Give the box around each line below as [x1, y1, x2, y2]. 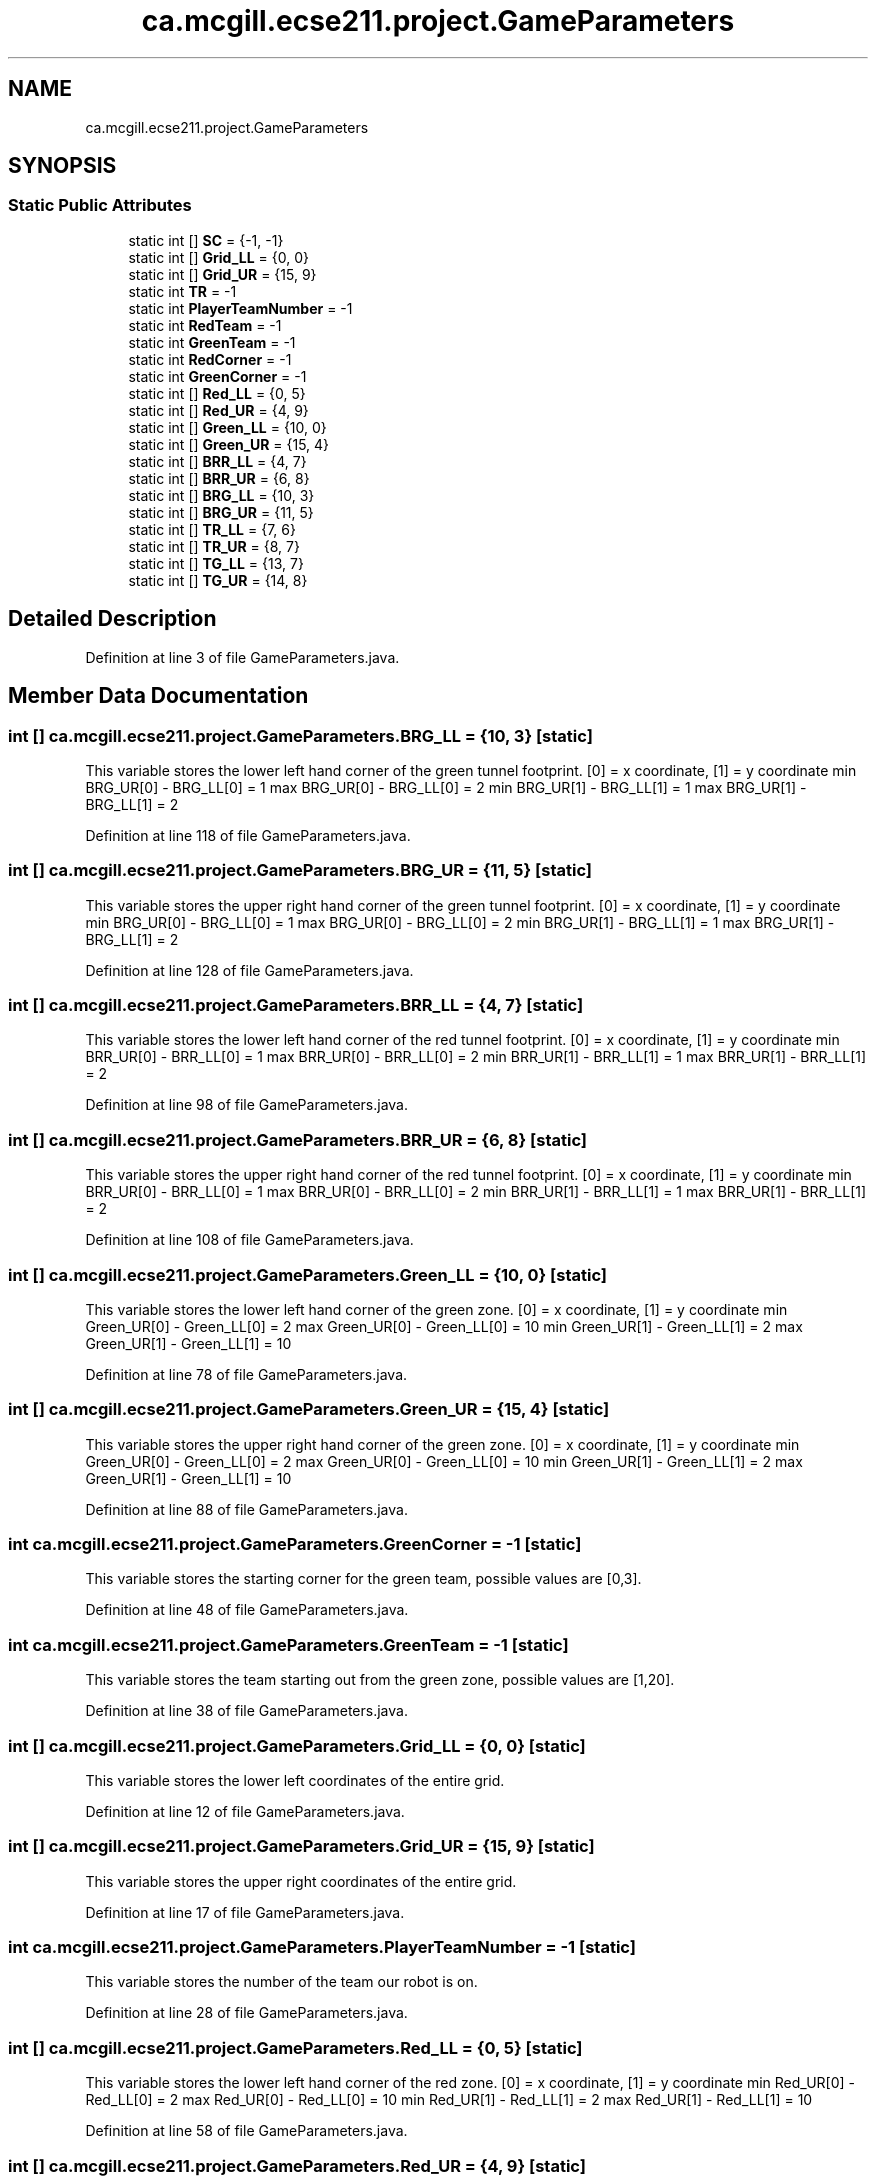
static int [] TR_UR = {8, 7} [128, 537, 300, 555]
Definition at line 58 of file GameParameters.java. [85, 2122, 408, 2140]
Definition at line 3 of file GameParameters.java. [85, 648, 400, 666]
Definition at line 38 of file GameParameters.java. [85, 1702, 408, 1720]
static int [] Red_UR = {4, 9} [128, 401, 309, 419]
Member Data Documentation [8, 683, 309, 709]
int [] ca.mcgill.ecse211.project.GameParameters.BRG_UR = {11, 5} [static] [8, 860, 592, 881]
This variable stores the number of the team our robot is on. [85, 1973, 478, 1991]
